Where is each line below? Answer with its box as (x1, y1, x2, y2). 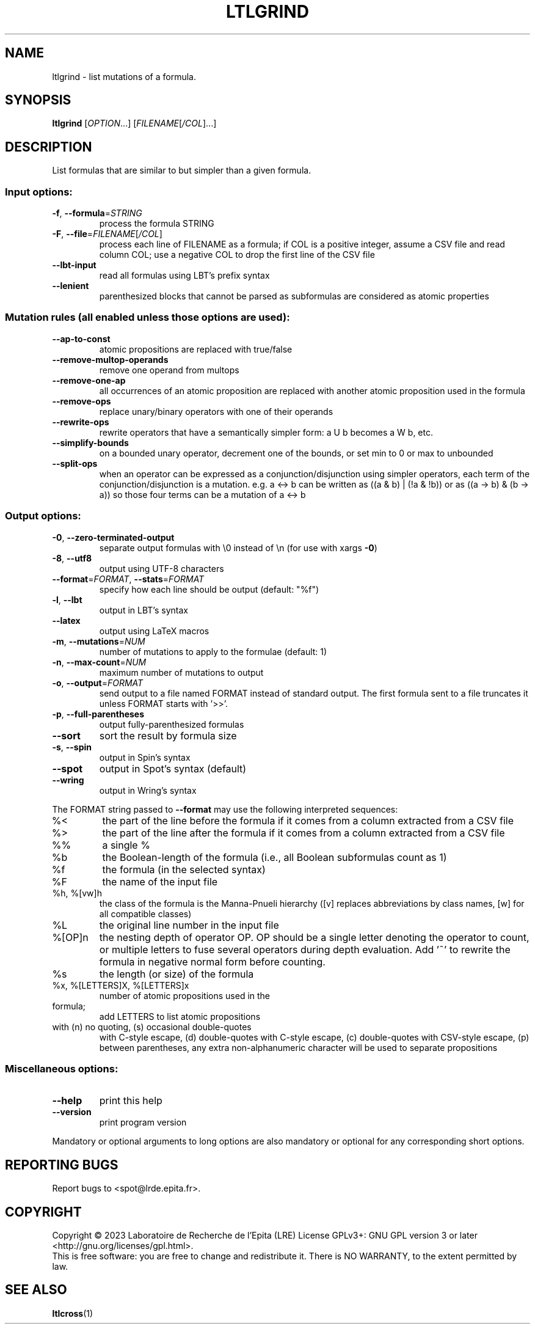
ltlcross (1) (52, 1308, 93, 1319)
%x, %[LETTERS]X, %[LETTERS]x (52, 979, 189, 990)
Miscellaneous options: (5, 1062, 118, 1075)
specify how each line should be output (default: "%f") (99, 584, 319, 595)
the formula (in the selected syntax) (102, 863, 266, 876)
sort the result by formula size (99, 729, 237, 742)
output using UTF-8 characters (99, 563, 224, 574)
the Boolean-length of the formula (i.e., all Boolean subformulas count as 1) (102, 851, 447, 863)
